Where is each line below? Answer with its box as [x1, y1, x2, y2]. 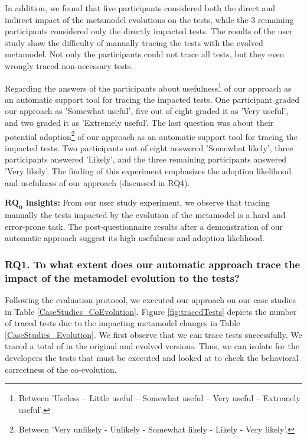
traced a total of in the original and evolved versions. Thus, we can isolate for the [5, 340, 299, 352]
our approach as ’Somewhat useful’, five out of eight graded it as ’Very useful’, [5, 105, 289, 117]
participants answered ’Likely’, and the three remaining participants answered [5, 153, 287, 165]
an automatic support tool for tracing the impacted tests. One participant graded [5, 93, 300, 105]
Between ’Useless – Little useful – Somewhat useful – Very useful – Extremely [18, 392, 301, 404]
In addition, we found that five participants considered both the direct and [5, 2, 276, 14]
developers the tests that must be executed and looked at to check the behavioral [5, 351, 299, 363]
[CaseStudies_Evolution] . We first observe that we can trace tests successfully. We [5, 328, 302, 340]
